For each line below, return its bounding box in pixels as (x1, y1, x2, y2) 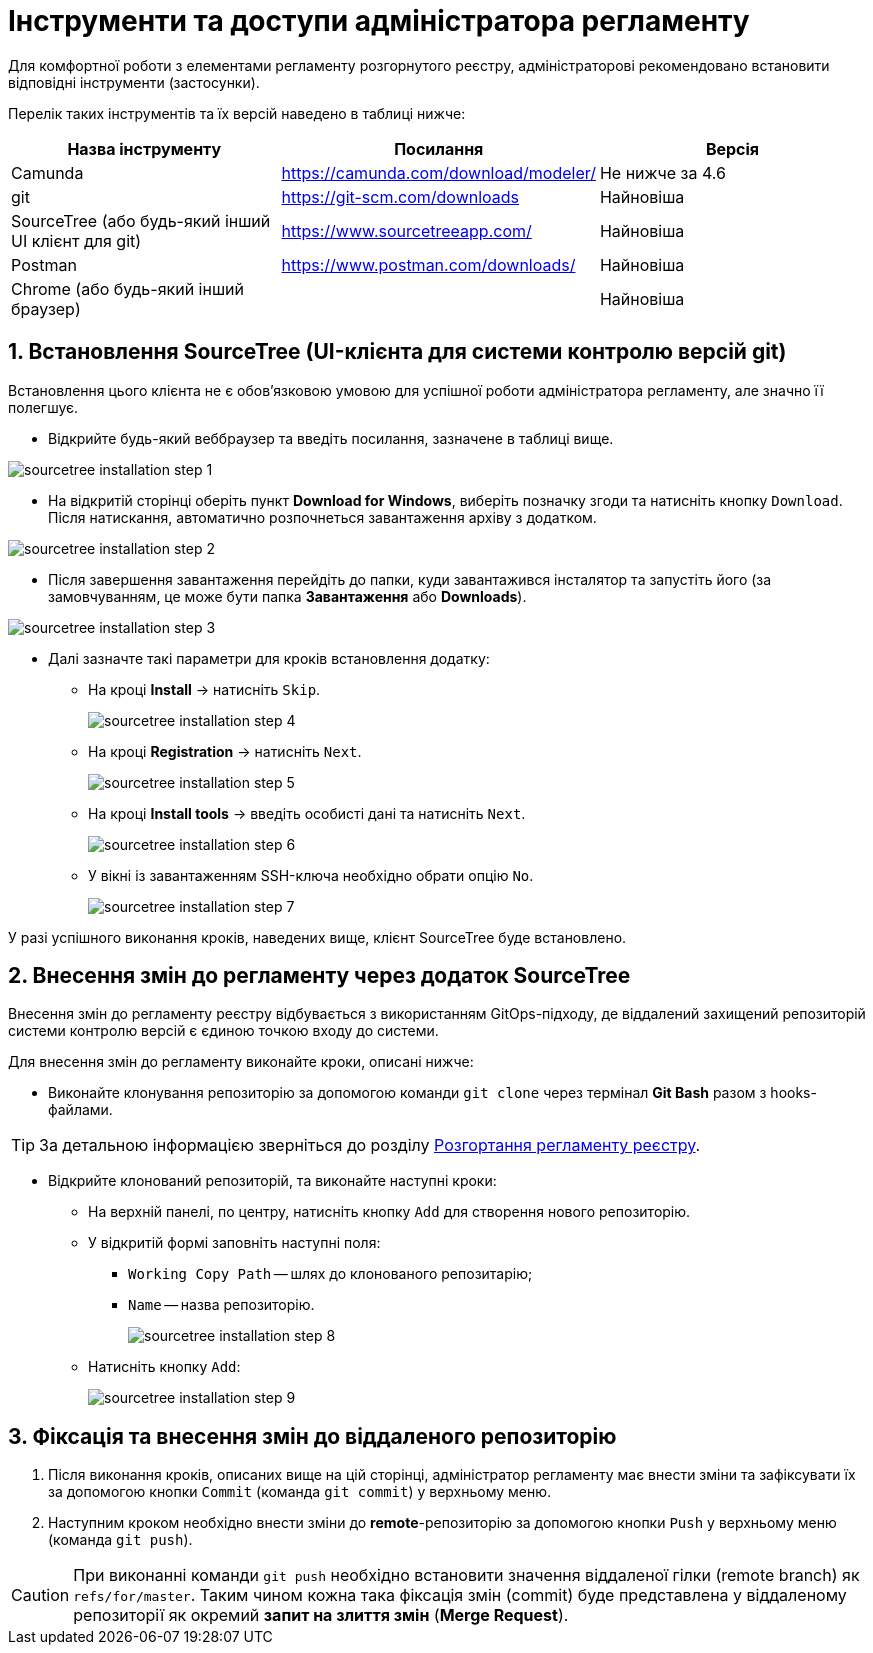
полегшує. (8, 398, 79, 416)
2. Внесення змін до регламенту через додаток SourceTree (8, 963, 631, 989)
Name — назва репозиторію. (128, 1296, 315, 1314)
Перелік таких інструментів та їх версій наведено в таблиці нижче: (8, 104, 466, 122)
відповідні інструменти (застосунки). (8, 73, 260, 91)
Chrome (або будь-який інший (11, 278, 244, 299)
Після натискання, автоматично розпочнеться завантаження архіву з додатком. (48, 508, 597, 526)
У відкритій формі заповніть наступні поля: (88, 1234, 381, 1252)
